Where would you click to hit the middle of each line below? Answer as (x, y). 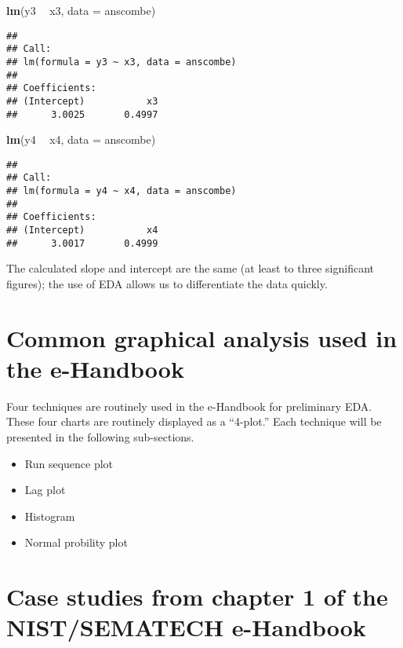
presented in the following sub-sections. (100, 437)
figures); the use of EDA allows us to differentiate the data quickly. (167, 283)
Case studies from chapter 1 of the (197, 597)
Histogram (50, 516)
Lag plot (45, 490)
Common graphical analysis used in (202, 337)
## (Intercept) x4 (82, 231)
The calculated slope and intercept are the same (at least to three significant (190, 268)
